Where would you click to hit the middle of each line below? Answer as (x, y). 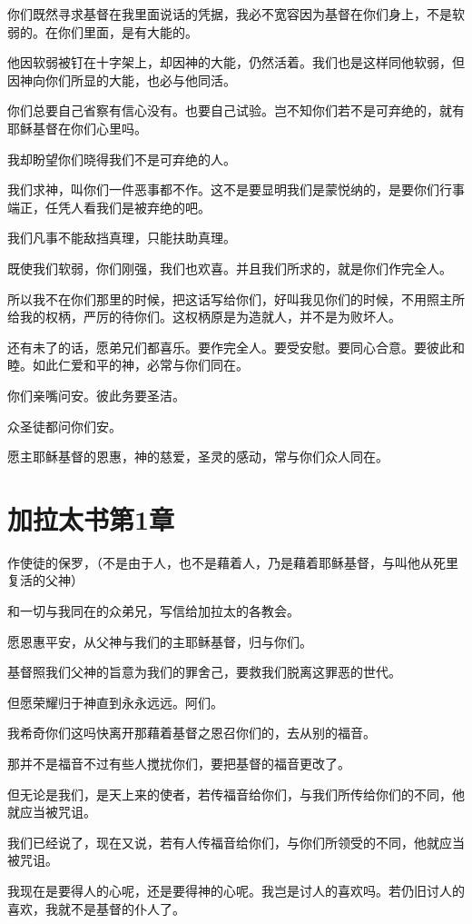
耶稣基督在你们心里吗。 (77, 128)
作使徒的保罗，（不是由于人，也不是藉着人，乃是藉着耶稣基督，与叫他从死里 (233, 562)
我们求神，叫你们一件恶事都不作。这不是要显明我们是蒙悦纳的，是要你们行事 (236, 189)
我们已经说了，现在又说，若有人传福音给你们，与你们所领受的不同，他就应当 (236, 842)
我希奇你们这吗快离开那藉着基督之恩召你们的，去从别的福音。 (192, 733)
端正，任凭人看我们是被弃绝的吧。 (109, 207)
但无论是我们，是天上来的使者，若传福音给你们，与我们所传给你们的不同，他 (236, 794)
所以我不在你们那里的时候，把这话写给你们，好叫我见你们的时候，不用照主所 (236, 298)
